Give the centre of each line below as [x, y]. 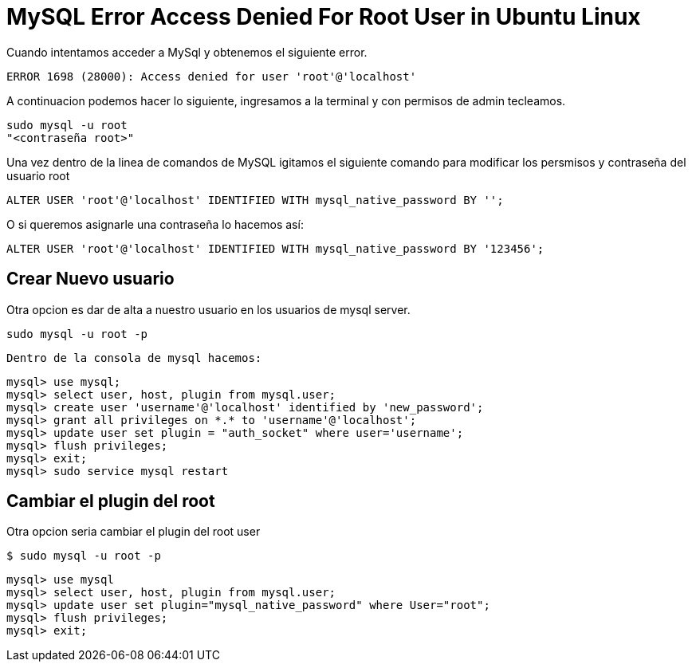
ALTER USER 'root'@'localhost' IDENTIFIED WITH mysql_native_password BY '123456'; [275, 248]
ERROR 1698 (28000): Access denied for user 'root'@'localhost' [212, 76]
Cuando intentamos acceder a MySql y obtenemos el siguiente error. [187, 52]
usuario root [38, 175]
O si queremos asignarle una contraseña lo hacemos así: [155, 224]
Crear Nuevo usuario [90, 279]
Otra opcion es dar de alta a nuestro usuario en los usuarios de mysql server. [208, 309]
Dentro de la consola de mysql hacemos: [134, 358]
